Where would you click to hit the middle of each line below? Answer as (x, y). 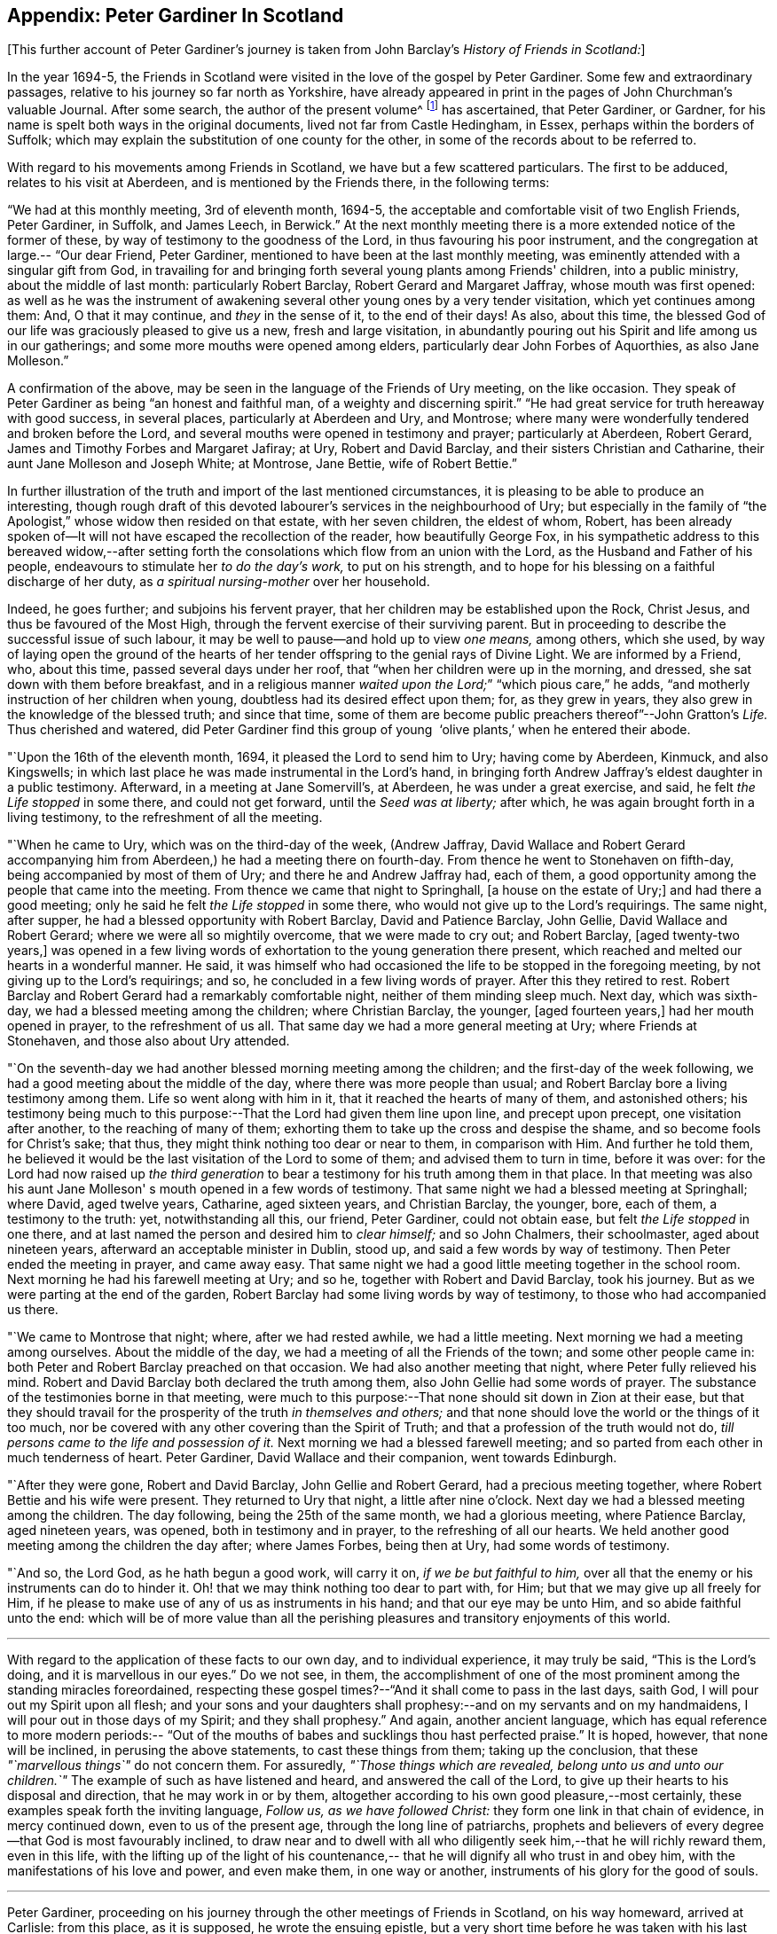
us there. (33, 1310)
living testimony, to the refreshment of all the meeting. (165, 818)
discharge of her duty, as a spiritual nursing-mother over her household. (219, 582)
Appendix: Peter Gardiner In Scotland (176, 16)
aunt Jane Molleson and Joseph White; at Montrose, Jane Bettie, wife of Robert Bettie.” (262, 464)
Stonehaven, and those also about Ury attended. (149, 1041)
